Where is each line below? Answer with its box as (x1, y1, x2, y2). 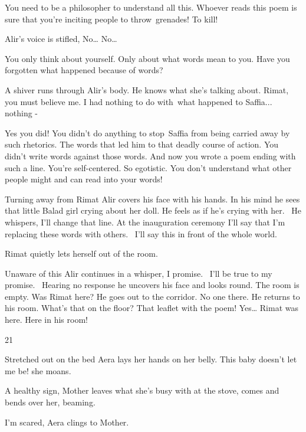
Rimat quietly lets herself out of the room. (5, 247, 158, 260)
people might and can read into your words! (5, 173, 163, 185)
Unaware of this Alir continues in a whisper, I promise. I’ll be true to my (5, 267, 272, 279)
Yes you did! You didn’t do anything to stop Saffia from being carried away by (5, 126, 290, 139)
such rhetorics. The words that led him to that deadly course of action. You (5, 138, 279, 150)
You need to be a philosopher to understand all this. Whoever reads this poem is (5, 1, 297, 13)
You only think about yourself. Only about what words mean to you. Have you (5, 52, 290, 64)
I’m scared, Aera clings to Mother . (5, 415, 129, 428)
